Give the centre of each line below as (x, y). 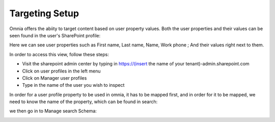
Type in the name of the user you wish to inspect (73, 85)
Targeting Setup (44, 13)
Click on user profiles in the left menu (62, 71)
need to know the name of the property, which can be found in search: (84, 102)
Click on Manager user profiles (54, 78)
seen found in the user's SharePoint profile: (55, 35)
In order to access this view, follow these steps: (59, 54)
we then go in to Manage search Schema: (53, 111)
